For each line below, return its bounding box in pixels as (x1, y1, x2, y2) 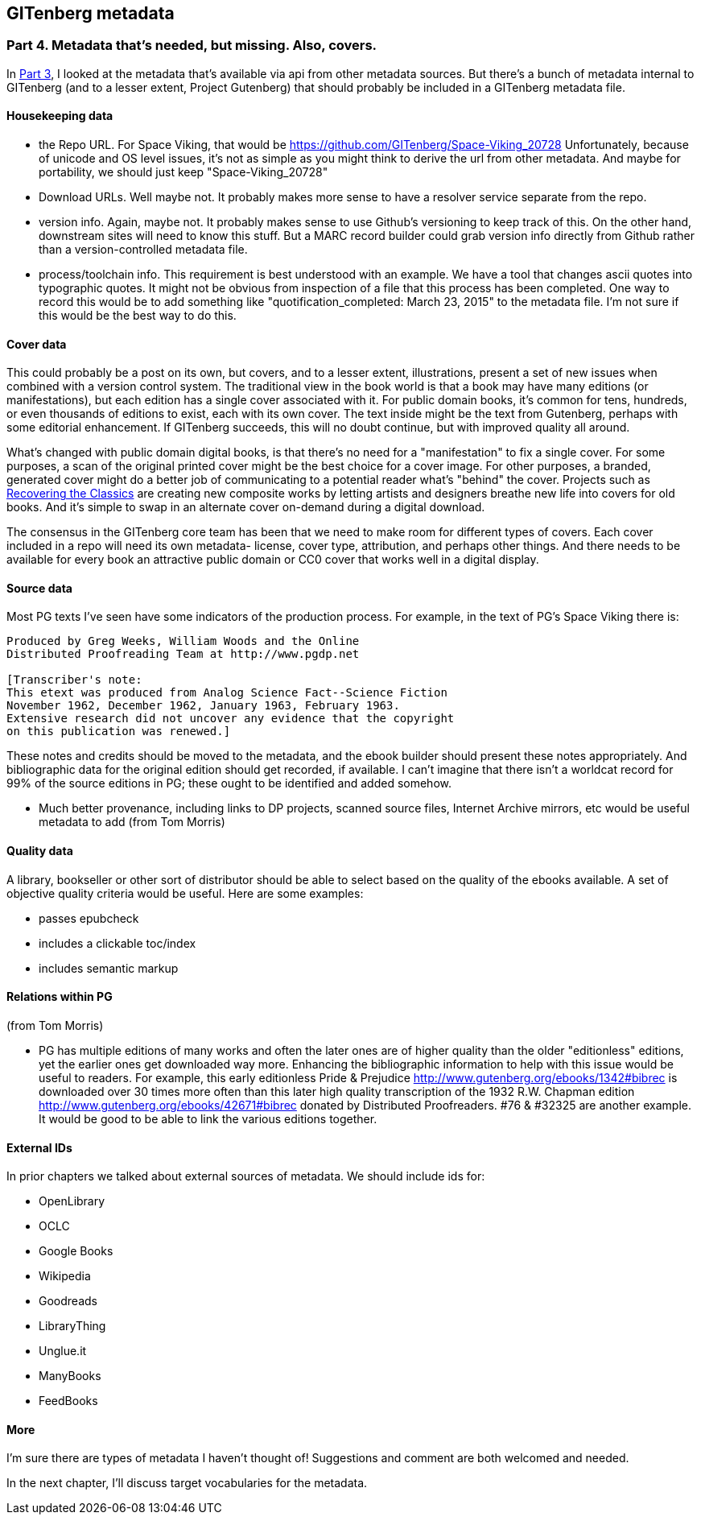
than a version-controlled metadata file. (39, 242, 248, 257)
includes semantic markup (39, 961, 179, 975)
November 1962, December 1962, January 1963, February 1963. (6, 699, 400, 713)
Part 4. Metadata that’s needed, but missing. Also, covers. (6, 37, 377, 54)
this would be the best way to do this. (39, 308, 237, 323)
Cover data (6, 337, 67, 351)
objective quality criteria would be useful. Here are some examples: (6, 886, 364, 900)
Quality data (6, 844, 73, 858)
